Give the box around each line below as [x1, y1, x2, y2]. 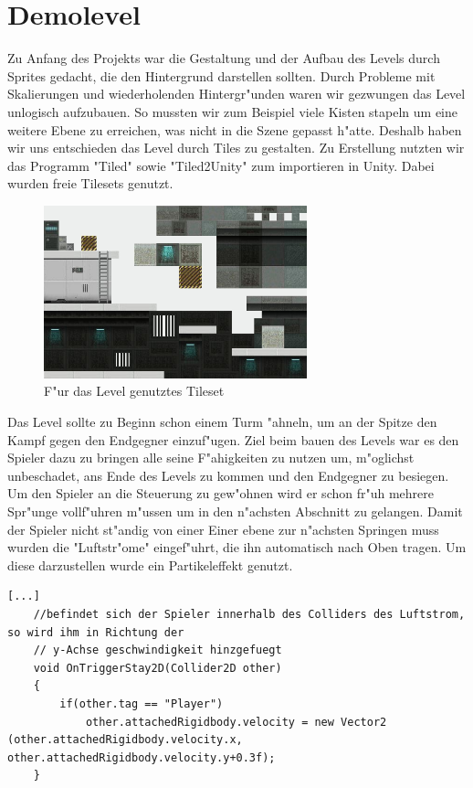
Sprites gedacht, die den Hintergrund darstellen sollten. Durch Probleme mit [7, 66, 436, 85]
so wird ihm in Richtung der [7, 625, 184, 639]
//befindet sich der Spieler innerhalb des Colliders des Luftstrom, [33, 607, 466, 621]
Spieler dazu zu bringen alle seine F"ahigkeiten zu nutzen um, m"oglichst [7, 448, 415, 467]
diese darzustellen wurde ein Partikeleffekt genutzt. [7, 555, 293, 574]
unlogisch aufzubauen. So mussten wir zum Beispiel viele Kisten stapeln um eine [7, 101, 458, 121]
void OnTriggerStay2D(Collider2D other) [33, 661, 282, 675]
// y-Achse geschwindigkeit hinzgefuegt [33, 644, 282, 657]
